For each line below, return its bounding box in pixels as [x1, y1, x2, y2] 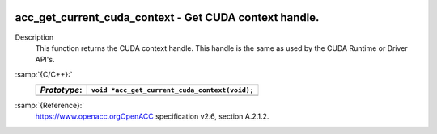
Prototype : [40, 85, 83, 96]
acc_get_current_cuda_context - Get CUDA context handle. [15, 10, 320, 24]
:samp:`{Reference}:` [15, 101, 85, 111]
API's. [35, 55, 55, 65]
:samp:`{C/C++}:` [15, 69, 73, 79]
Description [15, 32, 54, 42]
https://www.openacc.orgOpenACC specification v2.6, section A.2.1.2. [35, 111, 269, 121]
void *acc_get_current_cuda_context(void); [91, 86, 254, 94]
